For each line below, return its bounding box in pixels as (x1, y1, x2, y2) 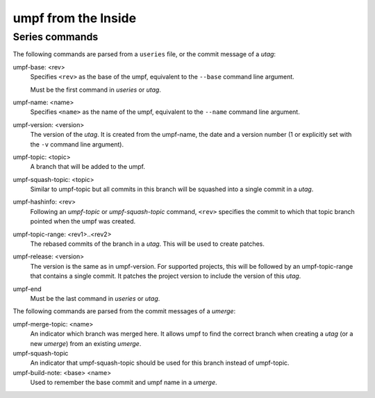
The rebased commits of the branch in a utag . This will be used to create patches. (30, 240, 265, 248)
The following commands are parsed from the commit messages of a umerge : (12, 307, 236, 315)
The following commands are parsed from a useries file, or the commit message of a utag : (12, 50, 276, 58)
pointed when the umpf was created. (30, 217, 136, 226)
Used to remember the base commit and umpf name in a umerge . (30, 379, 218, 387)
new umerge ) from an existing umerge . (30, 339, 142, 347)
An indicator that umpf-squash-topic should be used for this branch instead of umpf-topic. (30, 358, 290, 367)
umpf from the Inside (12, 10, 137, 26)
